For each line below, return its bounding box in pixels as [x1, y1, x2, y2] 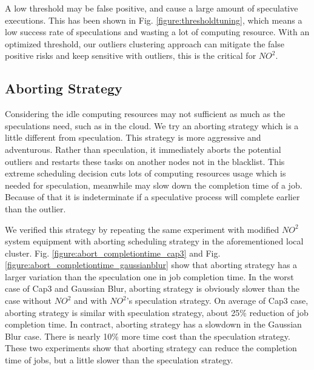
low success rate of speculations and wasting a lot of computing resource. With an [5, 25, 310, 38]
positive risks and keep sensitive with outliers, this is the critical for [5, 49, 256, 62]
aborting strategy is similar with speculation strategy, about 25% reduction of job [5, 306, 309, 318]
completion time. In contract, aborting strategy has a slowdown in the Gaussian [5, 318, 302, 331]
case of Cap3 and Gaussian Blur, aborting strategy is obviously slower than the [5, 282, 299, 295]
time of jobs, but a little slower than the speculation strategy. [5, 354, 233, 366]
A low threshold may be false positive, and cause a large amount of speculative [5, 2, 298, 14]
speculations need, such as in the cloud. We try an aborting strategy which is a [5, 119, 299, 132]
